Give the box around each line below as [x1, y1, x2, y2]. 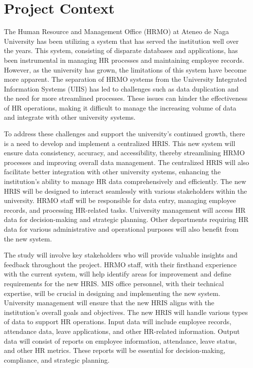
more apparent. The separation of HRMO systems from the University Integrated [4, 74, 247, 84]
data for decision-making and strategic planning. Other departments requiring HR [4, 214, 249, 224]
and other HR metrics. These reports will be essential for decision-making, [4, 345, 226, 355]
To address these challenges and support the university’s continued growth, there [4, 129, 245, 139]
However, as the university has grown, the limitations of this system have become [4, 64, 247, 74]
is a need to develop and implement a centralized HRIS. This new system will [4, 138, 235, 148]
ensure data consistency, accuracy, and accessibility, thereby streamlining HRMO [4, 147, 245, 158]
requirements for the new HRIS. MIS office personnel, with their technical [4, 278, 224, 288]
